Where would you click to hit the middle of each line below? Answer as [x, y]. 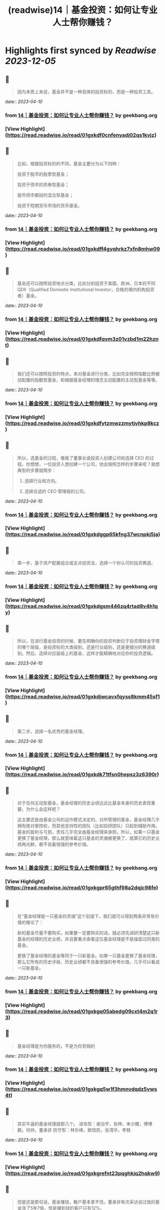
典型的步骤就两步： [37, 470]
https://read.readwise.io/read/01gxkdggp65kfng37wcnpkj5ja [83, 535]
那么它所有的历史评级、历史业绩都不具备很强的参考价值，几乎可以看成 [88, 962]
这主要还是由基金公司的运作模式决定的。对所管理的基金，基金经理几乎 [88, 820]
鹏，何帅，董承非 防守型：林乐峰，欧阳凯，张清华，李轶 [74, 1130]
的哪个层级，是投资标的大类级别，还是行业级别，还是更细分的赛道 [84, 647]
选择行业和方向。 [42, 481]
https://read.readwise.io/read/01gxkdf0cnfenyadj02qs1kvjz [81, 135]
